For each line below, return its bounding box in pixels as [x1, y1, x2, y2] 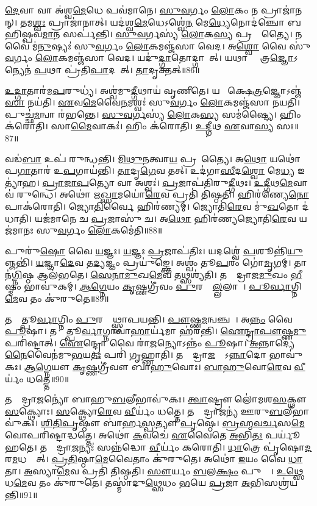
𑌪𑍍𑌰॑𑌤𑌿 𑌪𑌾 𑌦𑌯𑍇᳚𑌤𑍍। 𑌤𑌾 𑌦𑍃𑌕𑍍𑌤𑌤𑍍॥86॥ [64, 63, 200, 76]
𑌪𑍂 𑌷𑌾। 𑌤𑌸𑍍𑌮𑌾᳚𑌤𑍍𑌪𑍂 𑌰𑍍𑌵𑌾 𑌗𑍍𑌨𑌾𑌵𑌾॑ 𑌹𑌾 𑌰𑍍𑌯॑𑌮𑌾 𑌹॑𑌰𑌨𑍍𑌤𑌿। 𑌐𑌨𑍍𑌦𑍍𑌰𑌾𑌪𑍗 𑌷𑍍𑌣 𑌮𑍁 [5, 324, 307, 337]
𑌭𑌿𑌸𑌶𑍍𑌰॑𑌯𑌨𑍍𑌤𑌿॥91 [250, 476, 298, 489]
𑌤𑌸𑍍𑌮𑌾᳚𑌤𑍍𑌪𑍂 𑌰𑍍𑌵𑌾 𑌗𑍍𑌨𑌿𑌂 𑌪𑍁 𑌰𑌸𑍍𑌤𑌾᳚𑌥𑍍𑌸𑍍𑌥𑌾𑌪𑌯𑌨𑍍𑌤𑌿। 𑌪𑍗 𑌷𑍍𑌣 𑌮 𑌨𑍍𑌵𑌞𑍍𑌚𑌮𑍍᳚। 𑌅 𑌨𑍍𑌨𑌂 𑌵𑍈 [5, 312, 293, 325]
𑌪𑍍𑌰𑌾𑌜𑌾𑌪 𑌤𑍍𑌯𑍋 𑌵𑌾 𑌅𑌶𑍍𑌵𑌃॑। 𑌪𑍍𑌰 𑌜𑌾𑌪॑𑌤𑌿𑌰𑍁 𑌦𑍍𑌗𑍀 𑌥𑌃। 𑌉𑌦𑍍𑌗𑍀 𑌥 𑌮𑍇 [42, 176, 293, 188]
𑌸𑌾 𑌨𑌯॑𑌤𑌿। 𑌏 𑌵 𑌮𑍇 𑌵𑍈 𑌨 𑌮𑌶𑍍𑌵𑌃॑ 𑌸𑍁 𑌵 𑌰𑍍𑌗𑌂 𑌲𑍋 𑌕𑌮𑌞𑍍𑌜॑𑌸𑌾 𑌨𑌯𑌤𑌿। [5, 96, 301, 109]
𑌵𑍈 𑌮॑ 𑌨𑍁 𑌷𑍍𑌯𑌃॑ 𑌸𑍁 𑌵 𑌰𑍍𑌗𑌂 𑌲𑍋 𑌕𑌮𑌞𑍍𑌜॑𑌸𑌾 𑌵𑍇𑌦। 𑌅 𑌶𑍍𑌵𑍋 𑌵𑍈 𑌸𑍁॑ [5, 39, 311, 52]
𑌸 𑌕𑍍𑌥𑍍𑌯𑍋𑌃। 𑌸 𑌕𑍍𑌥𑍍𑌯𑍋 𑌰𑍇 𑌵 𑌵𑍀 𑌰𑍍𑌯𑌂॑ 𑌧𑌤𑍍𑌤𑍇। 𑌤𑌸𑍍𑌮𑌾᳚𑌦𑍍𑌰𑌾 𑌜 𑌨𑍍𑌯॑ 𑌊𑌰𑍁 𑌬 [5, 404, 283, 417]
